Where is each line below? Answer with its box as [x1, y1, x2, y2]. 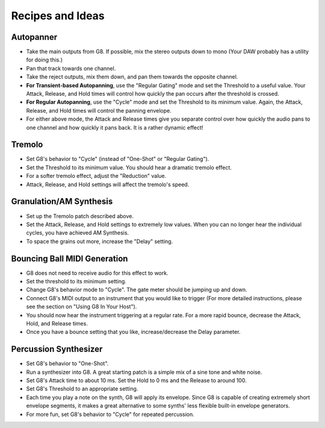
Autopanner [11, 32, 57, 42]
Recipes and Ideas [11, 9, 105, 22]
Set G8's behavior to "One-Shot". [26, 360, 109, 367]
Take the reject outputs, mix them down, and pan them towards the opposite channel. [26, 73, 238, 81]
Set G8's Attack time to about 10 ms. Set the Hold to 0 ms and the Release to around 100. [26, 377, 247, 384]
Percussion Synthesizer [11, 344, 103, 354]
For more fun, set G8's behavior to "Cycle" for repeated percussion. [26, 411, 195, 418]
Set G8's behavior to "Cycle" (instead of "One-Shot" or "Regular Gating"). [26, 156, 209, 163]
